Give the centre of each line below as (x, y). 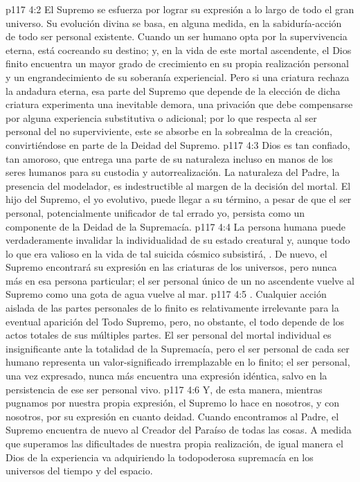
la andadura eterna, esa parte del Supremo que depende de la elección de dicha (173, 90)
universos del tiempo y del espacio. (79, 471)
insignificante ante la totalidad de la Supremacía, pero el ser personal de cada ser (178, 348)
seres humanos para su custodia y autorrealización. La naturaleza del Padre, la (173, 172)
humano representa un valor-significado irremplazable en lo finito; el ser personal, (178, 362)
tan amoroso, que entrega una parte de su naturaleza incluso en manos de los (169, 158)
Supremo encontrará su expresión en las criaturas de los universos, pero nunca (171, 267)
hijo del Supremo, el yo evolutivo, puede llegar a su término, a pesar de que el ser (179, 199)
